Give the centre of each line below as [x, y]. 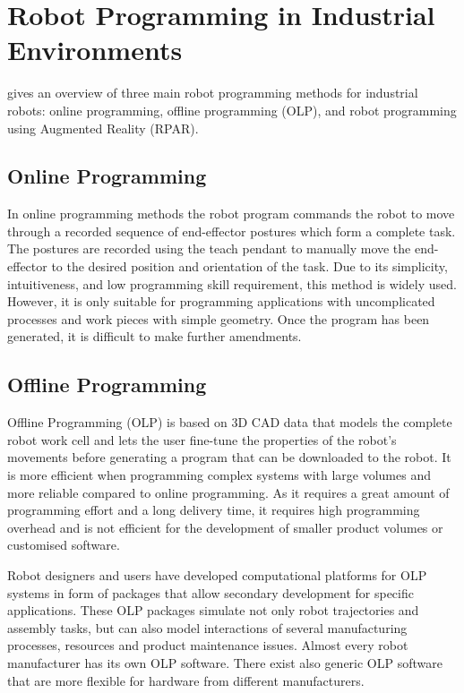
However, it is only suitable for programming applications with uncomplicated [221, 301]
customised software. [64, 545]
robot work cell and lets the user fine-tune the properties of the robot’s [202, 439]
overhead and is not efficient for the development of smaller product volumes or [225, 527]
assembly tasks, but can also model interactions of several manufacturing [207, 627]
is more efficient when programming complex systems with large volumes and [219, 475]
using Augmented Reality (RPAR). [103, 128]
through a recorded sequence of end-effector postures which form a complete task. [232, 231]
